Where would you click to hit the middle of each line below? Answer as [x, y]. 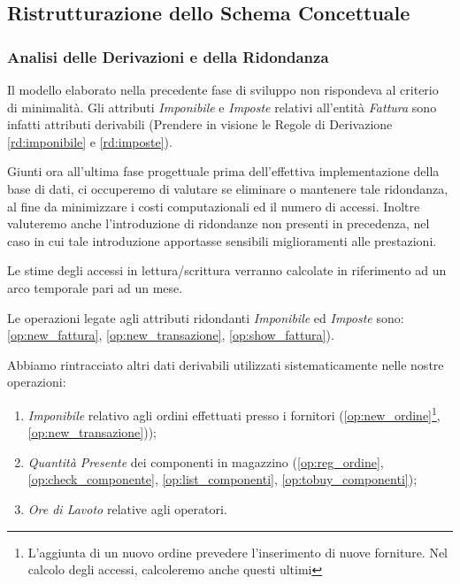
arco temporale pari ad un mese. [95, 287]
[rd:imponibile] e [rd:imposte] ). [90, 141]
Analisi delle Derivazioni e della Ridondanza [168, 56]
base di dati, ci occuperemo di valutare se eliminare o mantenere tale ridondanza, [228, 188]
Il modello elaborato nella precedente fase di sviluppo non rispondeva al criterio [223, 89]
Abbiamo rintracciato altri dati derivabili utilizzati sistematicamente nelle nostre [226, 364]
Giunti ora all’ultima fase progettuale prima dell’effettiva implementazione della [223, 171]
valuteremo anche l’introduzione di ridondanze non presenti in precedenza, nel [218, 223]
